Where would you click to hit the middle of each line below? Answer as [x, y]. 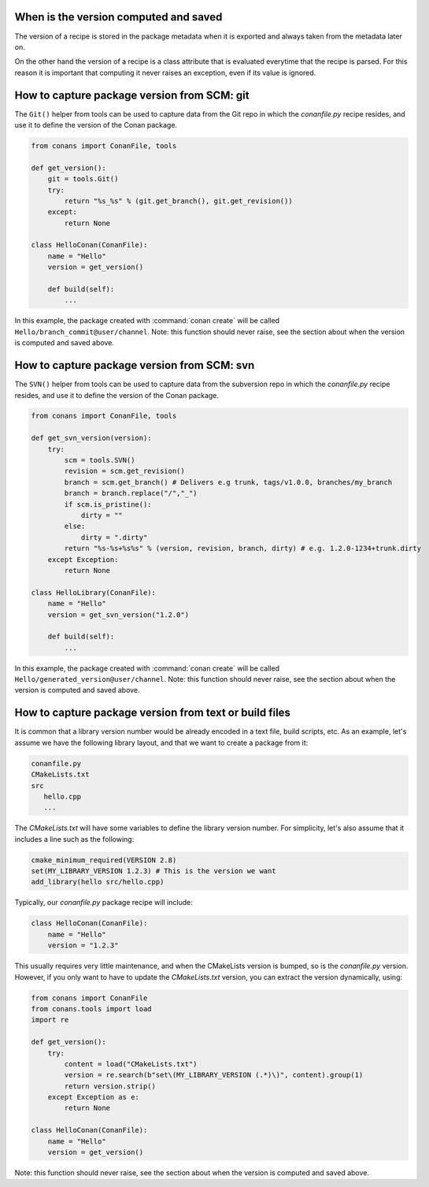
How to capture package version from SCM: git [132, 95]
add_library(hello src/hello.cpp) [98, 882]
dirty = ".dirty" [114, 537]
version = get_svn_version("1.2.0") [118, 614]
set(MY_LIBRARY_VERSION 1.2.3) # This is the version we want [153, 871]
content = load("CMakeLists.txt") [131, 1064]
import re [50, 1020]
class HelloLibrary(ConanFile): [94, 592]
